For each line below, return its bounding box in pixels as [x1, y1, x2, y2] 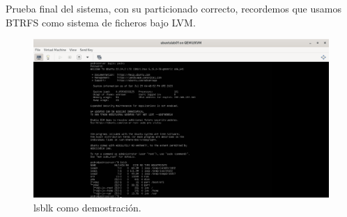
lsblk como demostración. [33, 200, 141, 214]
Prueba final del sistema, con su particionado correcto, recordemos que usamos [6, 1, 341, 15]
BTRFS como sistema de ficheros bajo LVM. [6, 15, 196, 29]
